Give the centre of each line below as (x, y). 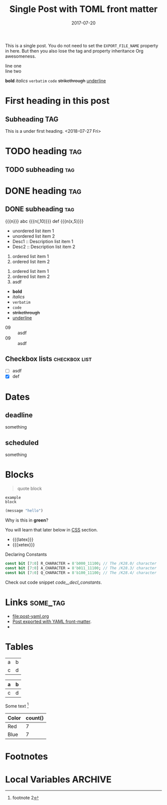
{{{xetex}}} (24, 545)
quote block (30, 489)
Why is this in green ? (27, 520)
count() (35, 718)
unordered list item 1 (33, 231)
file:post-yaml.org (31, 616)
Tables (19, 647)
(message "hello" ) (24, 511)
